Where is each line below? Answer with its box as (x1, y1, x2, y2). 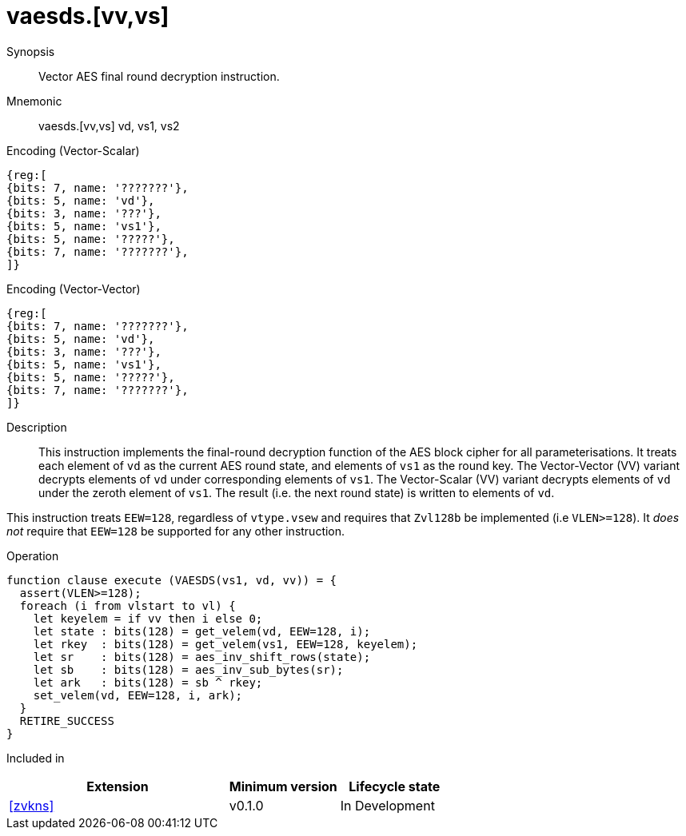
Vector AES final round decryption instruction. (38, 69, 280, 83)
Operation (6, 548, 59, 563)
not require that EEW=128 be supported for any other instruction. (6, 523, 345, 538)
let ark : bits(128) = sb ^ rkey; (33, 675, 263, 689)
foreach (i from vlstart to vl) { (19, 599, 236, 612)
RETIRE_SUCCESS (19, 714, 114, 727)
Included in (6, 750, 65, 765)
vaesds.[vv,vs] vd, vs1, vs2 (38, 118, 180, 133)
